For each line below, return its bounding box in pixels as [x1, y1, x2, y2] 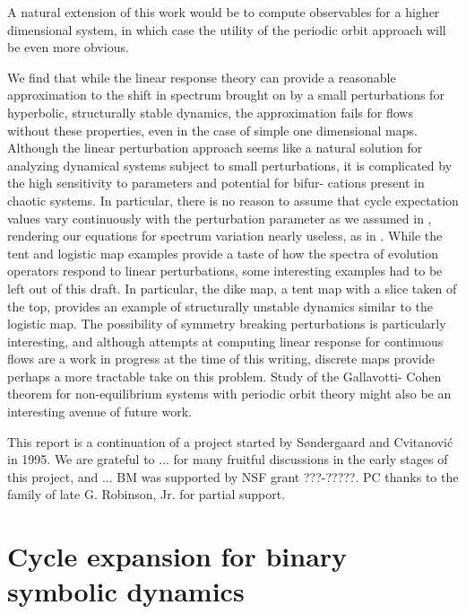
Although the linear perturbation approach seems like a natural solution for [7, 138, 423, 157]
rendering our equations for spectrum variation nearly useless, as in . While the [7, 226, 443, 245]
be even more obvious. [7, 38, 129, 57]
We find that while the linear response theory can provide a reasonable [7, 67, 396, 86]
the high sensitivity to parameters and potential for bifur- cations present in [7, 173, 425, 192]
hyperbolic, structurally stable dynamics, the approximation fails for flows [7, 102, 413, 121]
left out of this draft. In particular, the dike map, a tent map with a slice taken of [7, 278, 457, 297]
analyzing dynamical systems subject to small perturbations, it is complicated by [7, 155, 453, 174]
